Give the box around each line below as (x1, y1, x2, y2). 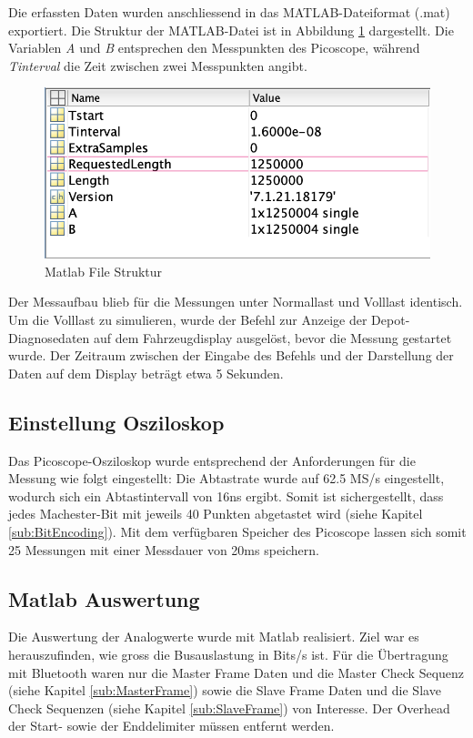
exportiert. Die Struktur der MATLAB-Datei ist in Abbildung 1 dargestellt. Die (8, 20, 454, 39)
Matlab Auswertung (8, 584, 200, 612)
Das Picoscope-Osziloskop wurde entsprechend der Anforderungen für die (8, 450, 416, 470)
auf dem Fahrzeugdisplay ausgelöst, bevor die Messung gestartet (93, 328, 452, 347)
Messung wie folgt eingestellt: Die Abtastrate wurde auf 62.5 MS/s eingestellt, (8, 469, 445, 488)
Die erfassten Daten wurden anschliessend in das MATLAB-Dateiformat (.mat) (8, 3, 450, 21)
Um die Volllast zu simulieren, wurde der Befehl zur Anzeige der (8, 310, 367, 329)
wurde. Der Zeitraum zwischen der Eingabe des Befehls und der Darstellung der (8, 346, 454, 365)
